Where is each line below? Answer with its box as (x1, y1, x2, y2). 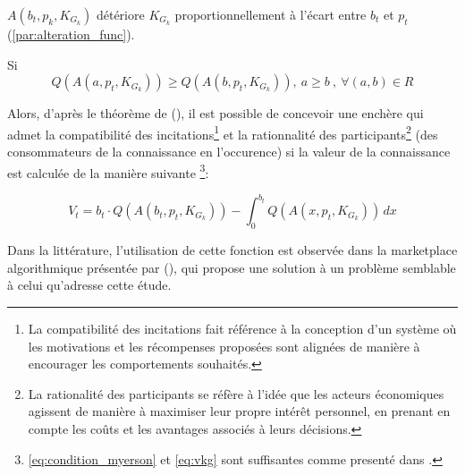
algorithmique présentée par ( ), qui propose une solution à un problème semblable (7, 258, 456, 276)
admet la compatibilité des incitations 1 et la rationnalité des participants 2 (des (7, 122, 438, 143)
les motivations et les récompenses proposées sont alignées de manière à (28, 336, 420, 355)
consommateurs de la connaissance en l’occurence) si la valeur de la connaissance (7, 142, 451, 161)
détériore (96, 5, 145, 23)
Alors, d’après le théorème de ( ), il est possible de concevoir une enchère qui (7, 104, 424, 123)
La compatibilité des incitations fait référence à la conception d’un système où (28, 318, 457, 337)
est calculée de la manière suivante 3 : (7, 160, 209, 182)
